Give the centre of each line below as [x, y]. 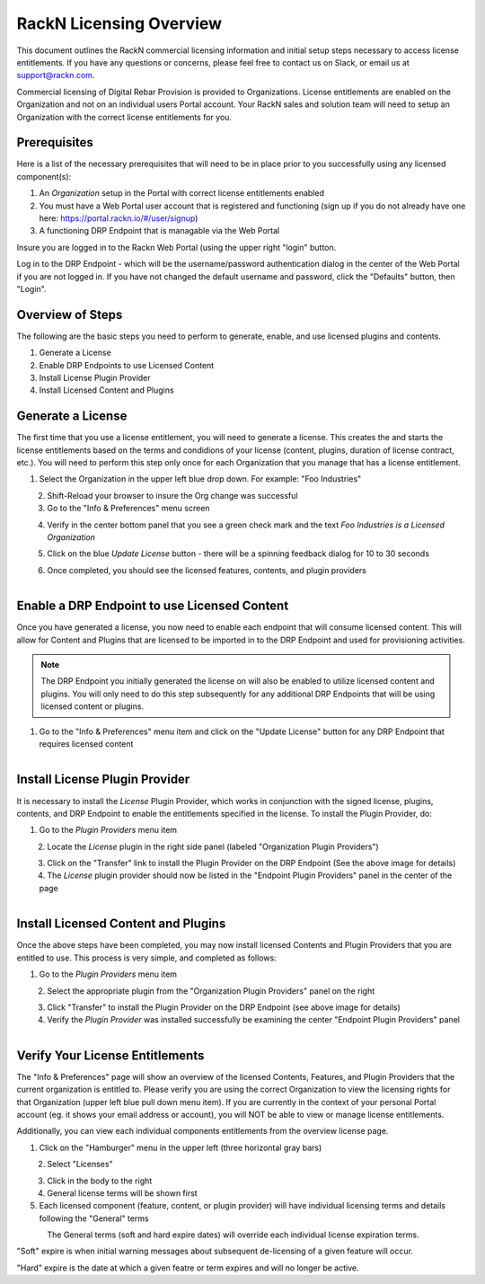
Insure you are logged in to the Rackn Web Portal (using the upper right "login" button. [176, 247]
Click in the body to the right [100, 1181]
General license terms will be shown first [122, 1193]
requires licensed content [86, 744]
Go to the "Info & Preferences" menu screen [128, 509]
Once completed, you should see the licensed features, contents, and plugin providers [207, 570]
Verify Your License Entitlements [110, 1055]
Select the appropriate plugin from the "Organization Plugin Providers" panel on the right [211, 991]
